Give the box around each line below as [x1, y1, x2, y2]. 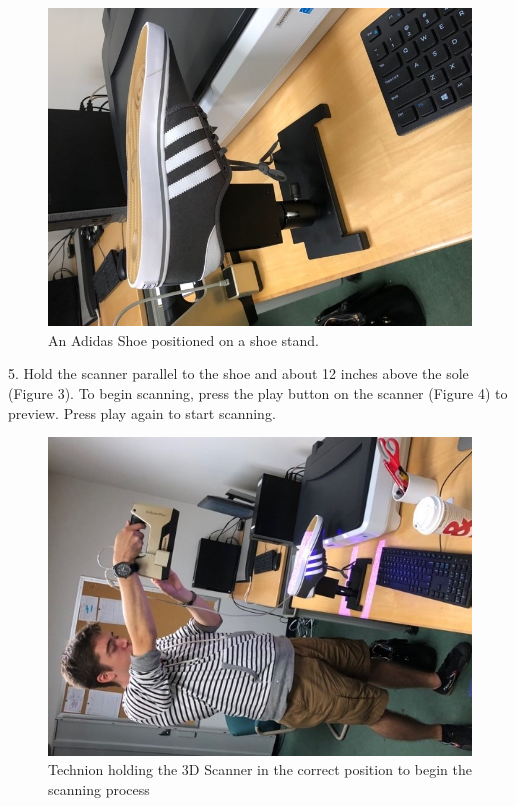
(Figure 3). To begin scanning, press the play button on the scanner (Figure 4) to [8, 383, 508, 404]
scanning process [48, 778, 150, 799]
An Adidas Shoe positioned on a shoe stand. [48, 329, 319, 350]
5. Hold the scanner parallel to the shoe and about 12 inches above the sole [8, 363, 469, 384]
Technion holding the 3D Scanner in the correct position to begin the [48, 759, 472, 780]
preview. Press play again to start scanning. [8, 402, 276, 423]
